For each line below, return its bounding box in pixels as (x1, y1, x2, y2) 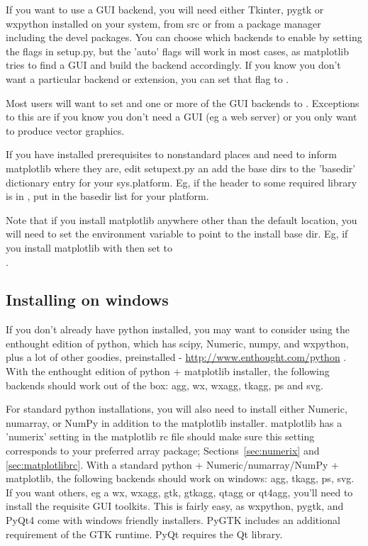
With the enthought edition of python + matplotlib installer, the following (6, 364, 330, 379)
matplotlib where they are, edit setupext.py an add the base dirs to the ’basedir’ (6, 160, 356, 175)
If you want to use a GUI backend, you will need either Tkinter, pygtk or (6, 2, 324, 16)
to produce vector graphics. (6, 123, 125, 138)
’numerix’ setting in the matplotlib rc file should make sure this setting (6, 429, 315, 444)
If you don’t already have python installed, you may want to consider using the (6, 322, 350, 337)
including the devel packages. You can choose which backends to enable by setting (6, 30, 362, 45)
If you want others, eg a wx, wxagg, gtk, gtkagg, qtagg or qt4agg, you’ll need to (6, 484, 353, 499)
